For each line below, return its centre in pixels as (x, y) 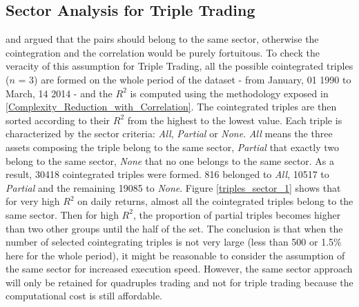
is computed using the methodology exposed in (229, 93)
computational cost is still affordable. (84, 296)
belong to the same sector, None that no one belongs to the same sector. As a (170, 160)
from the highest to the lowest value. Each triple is (235, 120)
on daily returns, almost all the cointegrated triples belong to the (215, 201)
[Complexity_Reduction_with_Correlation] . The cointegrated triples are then (171, 107)
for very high (33, 201)
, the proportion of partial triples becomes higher (237, 214)
